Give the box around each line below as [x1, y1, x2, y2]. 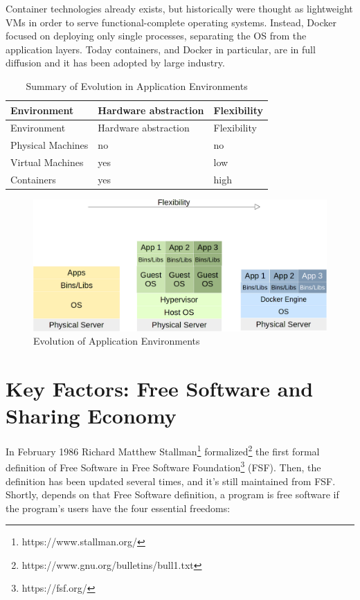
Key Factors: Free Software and [6, 374, 314, 402]
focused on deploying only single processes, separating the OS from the [6, 28, 307, 43]
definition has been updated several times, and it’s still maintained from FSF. [6, 473, 336, 488]
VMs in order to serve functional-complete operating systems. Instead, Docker [6, 15, 336, 29]
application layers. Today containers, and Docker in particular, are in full [6, 42, 316, 56]
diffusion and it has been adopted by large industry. [6, 55, 225, 70]
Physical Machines [10, 138, 89, 152]
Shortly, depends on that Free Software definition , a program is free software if [6, 487, 339, 502]
